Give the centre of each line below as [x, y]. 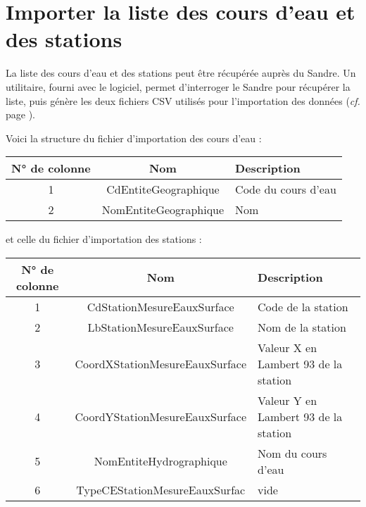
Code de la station [303, 306]
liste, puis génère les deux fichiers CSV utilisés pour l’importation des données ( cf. [183, 100]
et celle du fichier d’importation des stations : [104, 239]
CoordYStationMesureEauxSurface [161, 416]
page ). [20, 114]
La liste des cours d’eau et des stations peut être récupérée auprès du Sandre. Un [181, 73]
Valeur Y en [288, 400]
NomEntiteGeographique [163, 210]
